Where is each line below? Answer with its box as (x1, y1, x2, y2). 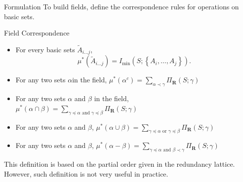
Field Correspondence (4, 28, 70, 38)
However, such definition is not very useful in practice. (4, 168, 168, 179)
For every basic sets (15, 44, 75, 54)
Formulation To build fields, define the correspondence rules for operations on (4, 1, 239, 11)
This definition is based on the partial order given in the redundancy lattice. (4, 159, 235, 169)
